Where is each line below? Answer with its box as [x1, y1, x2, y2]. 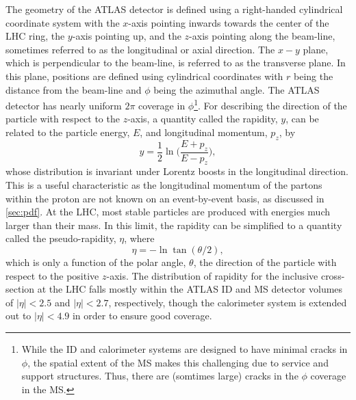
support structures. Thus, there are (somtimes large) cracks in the [21, 369, 298, 383]
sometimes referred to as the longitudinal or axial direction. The [5, 42, 275, 56]
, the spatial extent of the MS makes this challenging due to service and [27, 355, 329, 369]
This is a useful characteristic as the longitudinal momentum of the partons [5, 178, 322, 192]
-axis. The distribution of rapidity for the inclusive [106, 268, 318, 282]
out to [5, 308, 31, 323]
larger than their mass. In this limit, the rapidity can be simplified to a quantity [5, 217, 342, 232]
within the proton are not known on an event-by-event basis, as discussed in [5, 191, 325, 205]
